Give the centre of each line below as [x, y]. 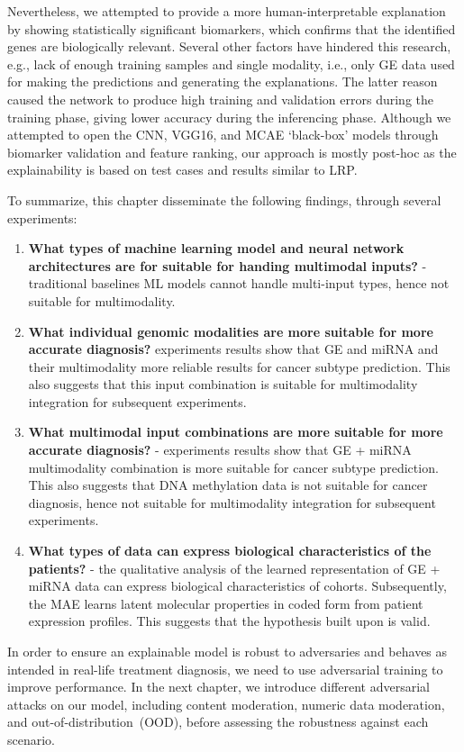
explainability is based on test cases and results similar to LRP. [182, 170]
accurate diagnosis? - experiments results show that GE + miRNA [220, 450]
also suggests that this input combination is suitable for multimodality [223, 384]
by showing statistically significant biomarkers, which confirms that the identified [232, 28]
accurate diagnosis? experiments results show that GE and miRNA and [233, 349]
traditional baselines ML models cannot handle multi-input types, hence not [239, 283]
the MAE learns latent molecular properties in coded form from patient [226, 603]
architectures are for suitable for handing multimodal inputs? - [227, 265]
